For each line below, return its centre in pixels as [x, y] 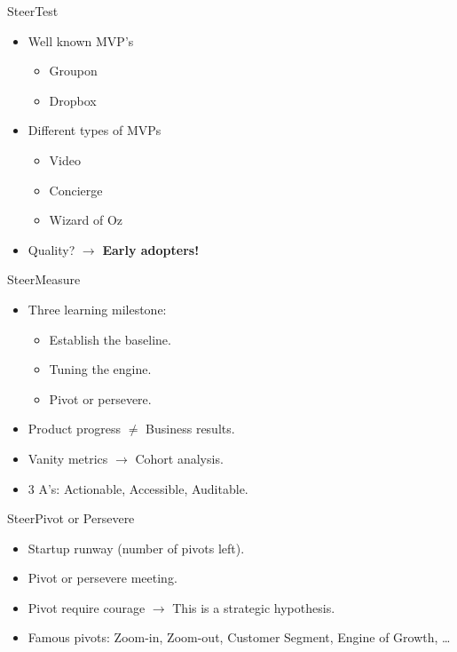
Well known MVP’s [81, 40]
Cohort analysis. [179, 458]
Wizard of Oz [86, 220]
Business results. [190, 429]
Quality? [51, 249]
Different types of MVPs [95, 130]
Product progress [75, 429]
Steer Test [33, 11]
